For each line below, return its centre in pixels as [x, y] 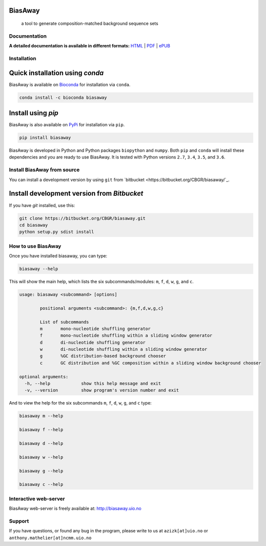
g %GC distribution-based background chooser [103, 356]
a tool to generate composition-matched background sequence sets [90, 23]
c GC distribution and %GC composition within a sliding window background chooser [150, 363]
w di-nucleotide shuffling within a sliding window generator [123, 349]
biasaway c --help [41, 485]
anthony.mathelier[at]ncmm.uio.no [50, 538]
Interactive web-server [37, 499]
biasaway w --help [41, 457]
